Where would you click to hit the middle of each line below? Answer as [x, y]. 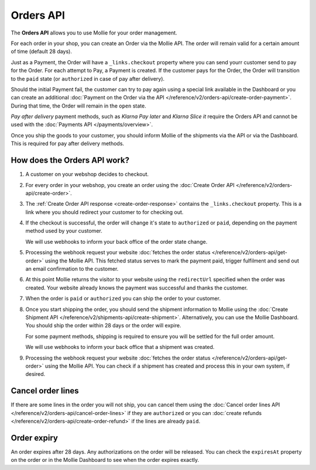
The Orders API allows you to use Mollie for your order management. [94, 33]
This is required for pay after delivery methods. [68, 144]
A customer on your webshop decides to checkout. [87, 174]
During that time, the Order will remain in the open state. [78, 106]
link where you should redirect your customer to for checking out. [104, 212]
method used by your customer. [64, 231]
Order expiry [35, 438]
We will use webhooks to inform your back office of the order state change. [116, 241]
